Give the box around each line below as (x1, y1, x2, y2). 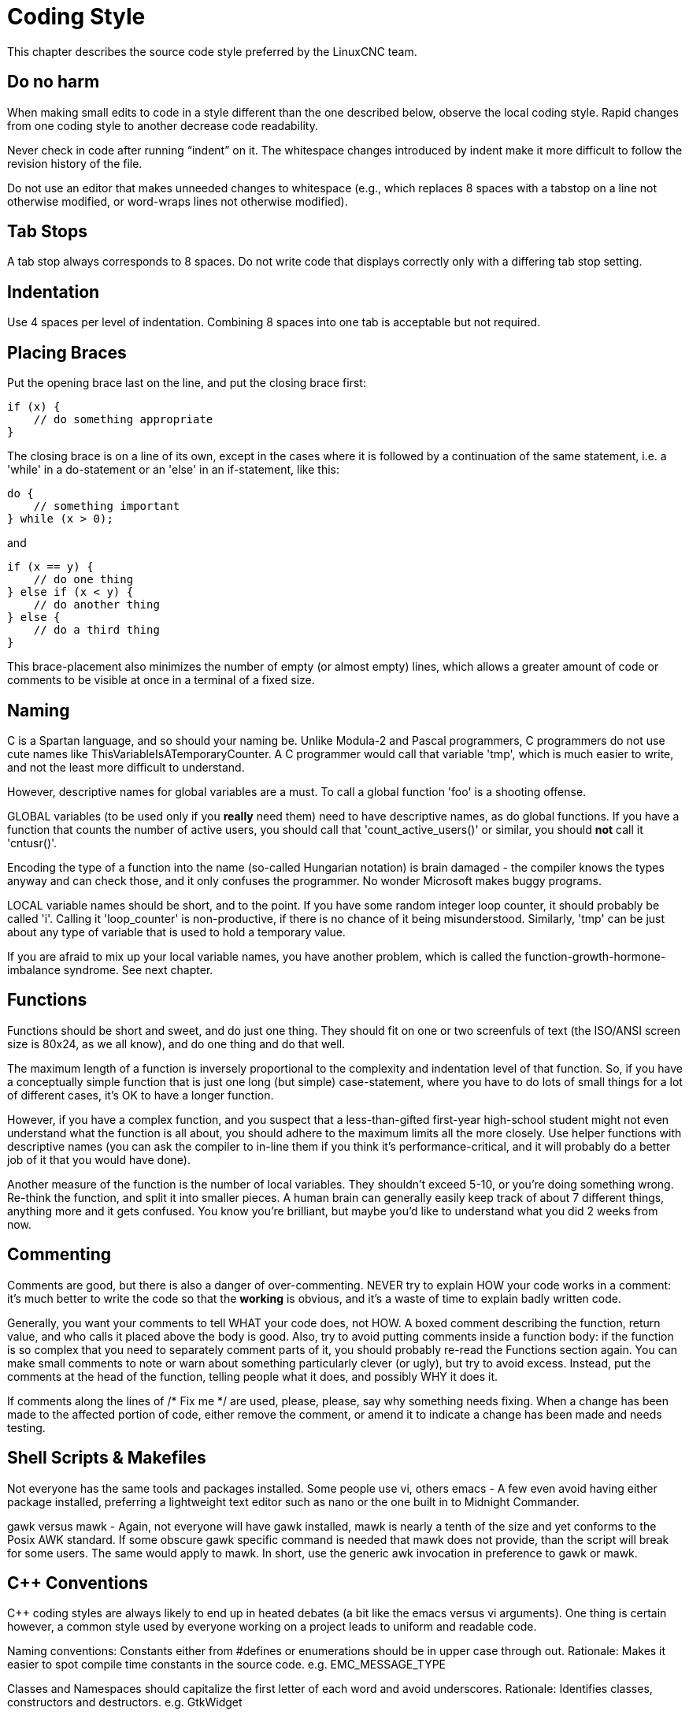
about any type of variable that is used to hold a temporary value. (7, 924, 346, 939)
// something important (33, 500, 180, 513)
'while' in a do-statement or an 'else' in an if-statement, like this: (7, 463, 339, 477)
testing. (7, 1420, 46, 1434)
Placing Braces (7, 342, 127, 363)
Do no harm (7, 72, 100, 92)
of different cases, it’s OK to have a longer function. (7, 1088, 274, 1102)
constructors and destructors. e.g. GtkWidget (7, 1695, 243, 1709)
